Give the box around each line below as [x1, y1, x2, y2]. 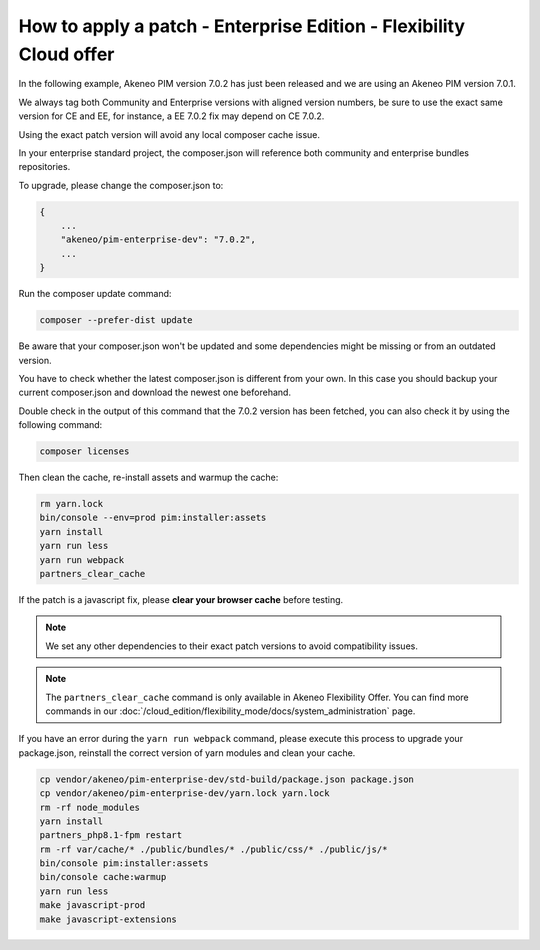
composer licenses [39, 446, 130, 457]
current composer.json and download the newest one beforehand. [18, 386, 292, 399]
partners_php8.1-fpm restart [39, 830, 183, 841]
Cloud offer [18, 43, 115, 65]
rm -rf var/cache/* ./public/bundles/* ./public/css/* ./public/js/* [39, 843, 388, 855]
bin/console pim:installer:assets [39, 858, 209, 869]
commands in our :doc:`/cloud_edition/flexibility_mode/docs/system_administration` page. [45, 705, 416, 717]
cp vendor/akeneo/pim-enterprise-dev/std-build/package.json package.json [39, 773, 415, 785]
